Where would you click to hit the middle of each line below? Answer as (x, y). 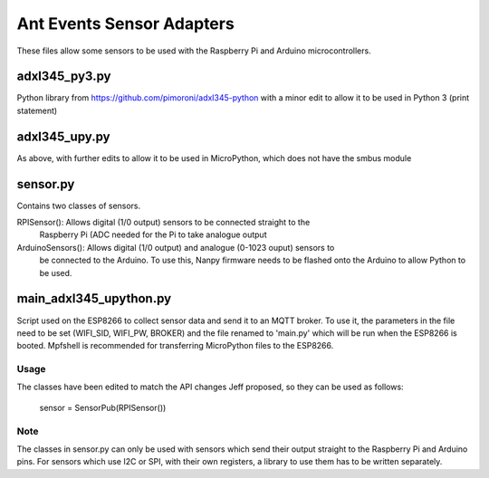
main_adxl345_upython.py (94, 299)
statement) (37, 110)
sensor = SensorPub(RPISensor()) (103, 407)
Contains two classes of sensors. (79, 206)
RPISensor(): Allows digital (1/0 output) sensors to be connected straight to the (163, 223)
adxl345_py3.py (64, 76)
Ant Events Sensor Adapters (125, 24)
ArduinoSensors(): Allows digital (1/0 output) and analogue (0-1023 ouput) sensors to (176, 247)
